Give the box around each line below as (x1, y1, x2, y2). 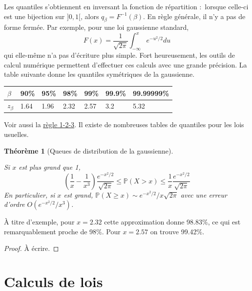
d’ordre (4, 199, 25, 209)
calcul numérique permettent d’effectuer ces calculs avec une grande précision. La (4, 59, 247, 69)
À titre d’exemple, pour (4, 217, 75, 227)
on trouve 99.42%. (150, 226, 205, 237)
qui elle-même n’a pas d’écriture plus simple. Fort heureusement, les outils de (4, 50, 235, 60)
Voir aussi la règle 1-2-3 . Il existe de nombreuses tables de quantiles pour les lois (4, 119, 244, 130)
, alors (80, 11, 99, 21)
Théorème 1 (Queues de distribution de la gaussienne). (4, 145, 173, 156)
